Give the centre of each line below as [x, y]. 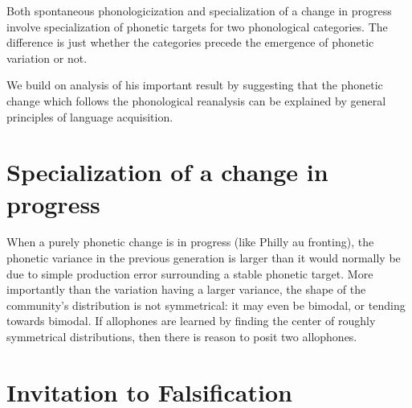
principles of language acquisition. [90, 116]
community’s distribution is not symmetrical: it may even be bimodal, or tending [206, 305]
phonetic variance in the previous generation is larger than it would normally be [204, 258]
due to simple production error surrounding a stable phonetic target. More [190, 273]
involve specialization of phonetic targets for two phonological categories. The [197, 26]
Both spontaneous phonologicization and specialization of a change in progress [199, 10]
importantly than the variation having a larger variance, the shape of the [186, 289]
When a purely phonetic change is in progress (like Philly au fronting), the [190, 242]
